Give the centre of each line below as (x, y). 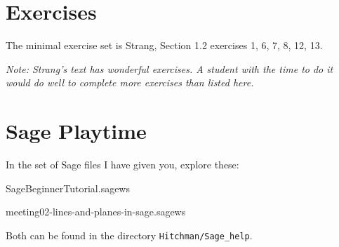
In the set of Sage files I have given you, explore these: (122, 165)
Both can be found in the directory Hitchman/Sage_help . (129, 235)
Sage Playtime (76, 131)
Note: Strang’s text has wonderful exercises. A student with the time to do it (169, 68)
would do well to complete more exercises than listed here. (130, 82)
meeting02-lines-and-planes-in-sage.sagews (96, 212)
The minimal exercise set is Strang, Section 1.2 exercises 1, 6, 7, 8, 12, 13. (164, 45)
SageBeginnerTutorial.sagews (68, 188)
